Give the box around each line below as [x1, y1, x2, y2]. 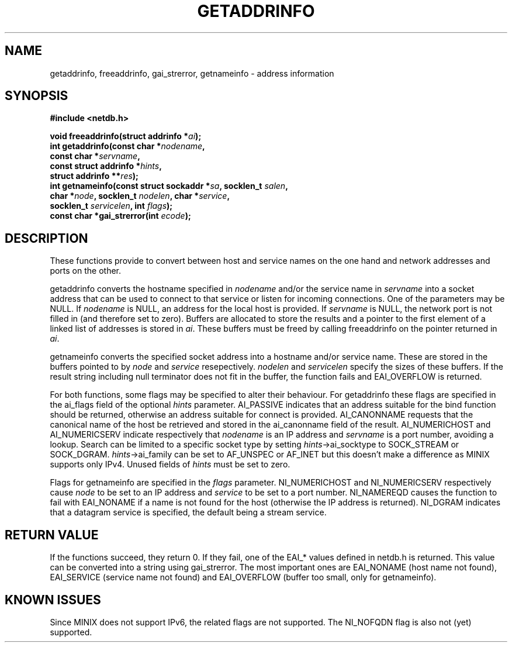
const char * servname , [50, 151, 140, 161]
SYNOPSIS [5, 88, 68, 104]
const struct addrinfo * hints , [50, 161, 162, 171]
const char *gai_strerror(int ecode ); [50, 211, 191, 221]
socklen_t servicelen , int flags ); [50, 201, 173, 211]
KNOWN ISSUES [5, 592, 101, 607]
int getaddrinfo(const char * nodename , [50, 141, 205, 152]
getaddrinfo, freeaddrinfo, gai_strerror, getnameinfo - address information [50, 68, 334, 78]
